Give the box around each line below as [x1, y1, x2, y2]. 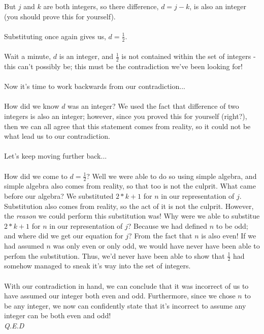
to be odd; [216, 220, 248, 231]
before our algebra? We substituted [4, 190, 114, 201]
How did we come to [4, 170, 68, 181]
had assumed [4, 240, 44, 251]
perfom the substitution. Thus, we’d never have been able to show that [4, 250, 225, 261]
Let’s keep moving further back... [4, 150, 107, 161]
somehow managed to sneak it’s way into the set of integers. [4, 260, 191, 271]
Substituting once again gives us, [4, 31, 106, 41]
